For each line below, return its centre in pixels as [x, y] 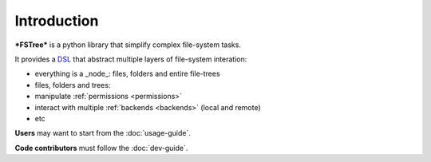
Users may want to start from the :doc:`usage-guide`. [103, 133]
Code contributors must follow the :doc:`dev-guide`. [101, 148]
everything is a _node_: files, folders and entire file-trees [127, 74]
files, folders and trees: [73, 85]
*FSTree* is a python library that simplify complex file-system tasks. [128, 45]
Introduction [57, 21]
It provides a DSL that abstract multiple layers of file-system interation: [131, 59]
